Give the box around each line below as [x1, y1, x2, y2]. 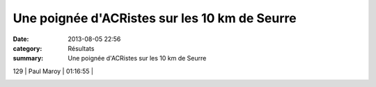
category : [13, 44, 42, 52]
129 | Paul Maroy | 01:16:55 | [13, 67, 94, 75]
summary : [13, 54, 44, 63]
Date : [13, 35, 29, 43]
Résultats [68, 44, 95, 52]
